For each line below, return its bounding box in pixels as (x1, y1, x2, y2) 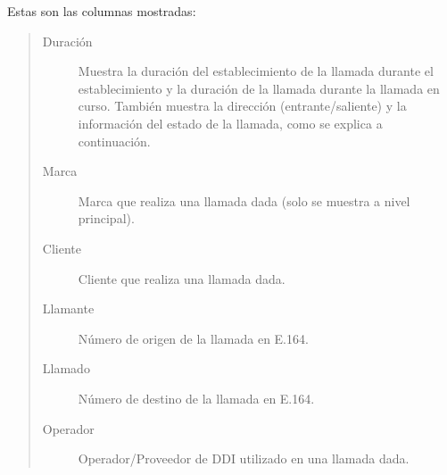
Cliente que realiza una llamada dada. (78, 269, 286, 287)
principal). (78, 209, 135, 228)
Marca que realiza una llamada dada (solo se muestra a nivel (78, 191, 410, 210)
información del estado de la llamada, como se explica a (78, 113, 383, 132)
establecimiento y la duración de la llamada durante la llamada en (78, 79, 440, 97)
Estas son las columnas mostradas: (7, 2, 196, 20)
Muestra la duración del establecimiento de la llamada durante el (78, 62, 434, 80)
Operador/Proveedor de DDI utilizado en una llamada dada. (78, 449, 410, 468)
